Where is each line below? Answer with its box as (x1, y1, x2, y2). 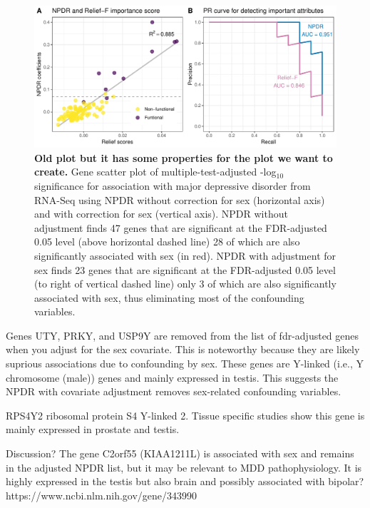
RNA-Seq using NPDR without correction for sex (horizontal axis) (34, 192, 325, 207)
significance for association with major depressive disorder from (34, 178, 311, 193)
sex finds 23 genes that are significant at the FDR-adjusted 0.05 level (34, 262, 336, 277)
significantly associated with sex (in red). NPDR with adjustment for (34, 248, 336, 263)
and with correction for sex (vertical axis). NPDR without (34, 206, 288, 221)
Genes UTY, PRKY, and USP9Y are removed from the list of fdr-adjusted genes (6, 327, 359, 342)
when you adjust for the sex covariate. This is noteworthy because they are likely (6, 342, 360, 357)
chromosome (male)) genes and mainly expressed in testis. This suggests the (6, 370, 339, 385)
